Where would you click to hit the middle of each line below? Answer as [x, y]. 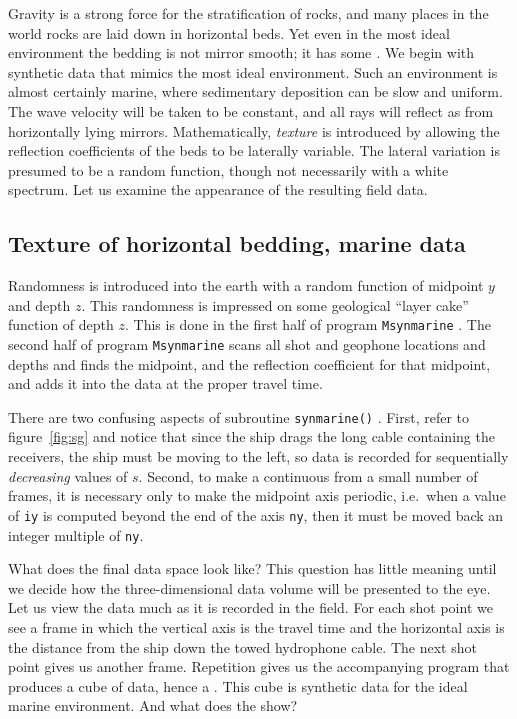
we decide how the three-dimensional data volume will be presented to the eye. [249, 587]
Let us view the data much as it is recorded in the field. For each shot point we [250, 607]
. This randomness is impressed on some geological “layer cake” [275, 304]
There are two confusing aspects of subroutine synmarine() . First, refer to [239, 416]
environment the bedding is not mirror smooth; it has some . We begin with [241, 52]
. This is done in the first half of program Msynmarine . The [308, 324]
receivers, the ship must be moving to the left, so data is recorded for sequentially [258, 456]
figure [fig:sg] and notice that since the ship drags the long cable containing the [251, 436]
